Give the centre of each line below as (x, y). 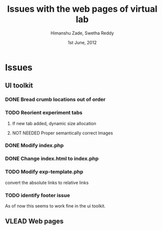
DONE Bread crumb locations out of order (55, 100)
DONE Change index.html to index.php (52, 159)
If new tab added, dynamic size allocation (54, 123)
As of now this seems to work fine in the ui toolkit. (56, 206)
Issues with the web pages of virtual (82, 9)
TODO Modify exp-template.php (44, 172)
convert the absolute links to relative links (47, 182)
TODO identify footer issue (37, 195)
